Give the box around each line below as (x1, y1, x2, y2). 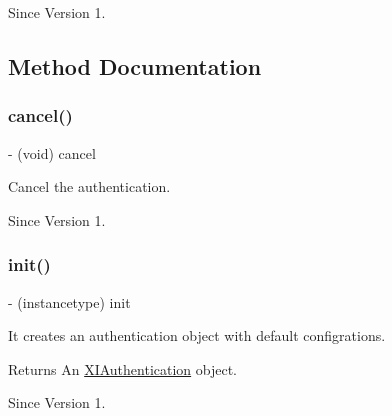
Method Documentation (8, 50, 262, 81)
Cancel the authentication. (8, 176, 171, 197)
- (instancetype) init (8, 291, 131, 312)
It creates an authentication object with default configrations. (8, 325, 386, 346)
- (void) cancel (8, 142, 96, 163)
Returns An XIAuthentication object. (8, 358, 238, 379)
